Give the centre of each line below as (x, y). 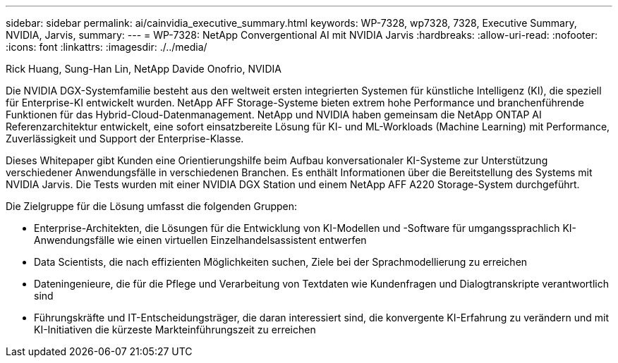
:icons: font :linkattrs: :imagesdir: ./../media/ (107, 47)
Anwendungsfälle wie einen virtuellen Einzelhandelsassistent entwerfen (200, 240)
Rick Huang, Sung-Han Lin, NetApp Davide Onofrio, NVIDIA (144, 69)
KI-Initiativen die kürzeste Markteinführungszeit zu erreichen (175, 330)
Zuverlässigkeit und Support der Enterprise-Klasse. (125, 139)
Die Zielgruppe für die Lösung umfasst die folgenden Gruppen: (152, 206)
